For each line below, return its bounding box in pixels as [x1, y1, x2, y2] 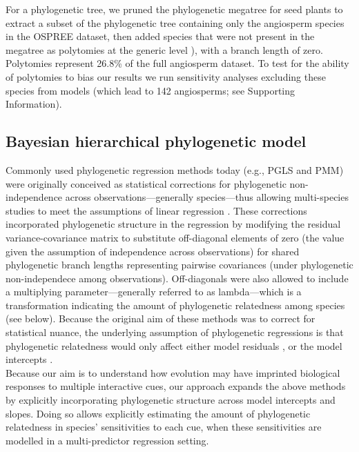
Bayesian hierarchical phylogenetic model [6, 130, 307, 152]
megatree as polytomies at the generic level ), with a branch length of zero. [6, 42, 323, 57]
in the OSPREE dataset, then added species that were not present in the [6, 29, 315, 43]
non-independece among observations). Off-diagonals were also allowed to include [6, 271, 349, 285]
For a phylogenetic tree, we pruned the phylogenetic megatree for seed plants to [6, 2, 343, 16]
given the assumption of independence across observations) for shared [6, 244, 300, 258]
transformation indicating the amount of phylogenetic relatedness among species [6, 297, 345, 312]
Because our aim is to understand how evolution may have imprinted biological [6, 365, 340, 380]
